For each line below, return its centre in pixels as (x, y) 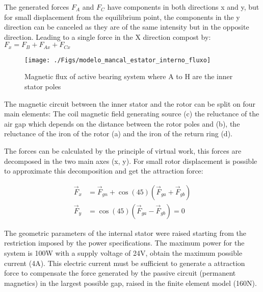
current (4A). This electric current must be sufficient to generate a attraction (125, 263)
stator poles (43, 87)
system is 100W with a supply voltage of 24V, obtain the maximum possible (123, 253)
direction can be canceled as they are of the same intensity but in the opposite (127, 27)
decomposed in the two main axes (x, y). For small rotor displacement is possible (131, 161)
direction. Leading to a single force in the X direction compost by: (108, 36)
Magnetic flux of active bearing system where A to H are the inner (129, 76)
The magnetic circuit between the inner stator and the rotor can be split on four (130, 103)
